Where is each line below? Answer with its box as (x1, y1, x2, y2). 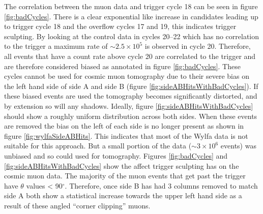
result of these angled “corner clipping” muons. (4, 200, 151, 210)
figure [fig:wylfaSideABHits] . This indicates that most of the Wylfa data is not (4, 130, 248, 141)
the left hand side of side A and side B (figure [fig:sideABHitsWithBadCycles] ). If (4, 80, 258, 91)
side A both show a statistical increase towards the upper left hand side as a (4, 190, 242, 201)
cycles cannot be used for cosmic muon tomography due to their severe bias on (4, 71, 249, 81)
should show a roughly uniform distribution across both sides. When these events (4, 110, 257, 121)
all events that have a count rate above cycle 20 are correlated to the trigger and (4, 50, 256, 61)
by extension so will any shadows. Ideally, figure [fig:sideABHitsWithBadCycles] (4, 100, 253, 111)
